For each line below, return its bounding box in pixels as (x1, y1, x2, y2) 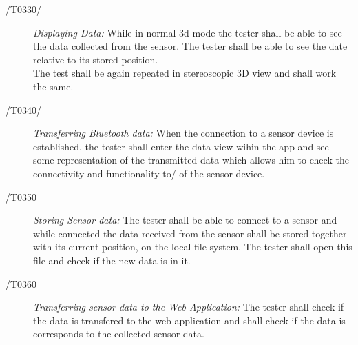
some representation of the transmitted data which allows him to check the (33, 152, 349, 167)
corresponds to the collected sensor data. (33, 326, 204, 341)
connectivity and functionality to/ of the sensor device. (33, 166, 265, 180)
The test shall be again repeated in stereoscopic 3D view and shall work (33, 66, 337, 80)
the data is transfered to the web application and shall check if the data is (33, 313, 346, 327)
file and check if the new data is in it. (33, 253, 191, 267)
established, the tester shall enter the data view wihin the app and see (33, 139, 329, 153)
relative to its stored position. (33, 52, 158, 66)
